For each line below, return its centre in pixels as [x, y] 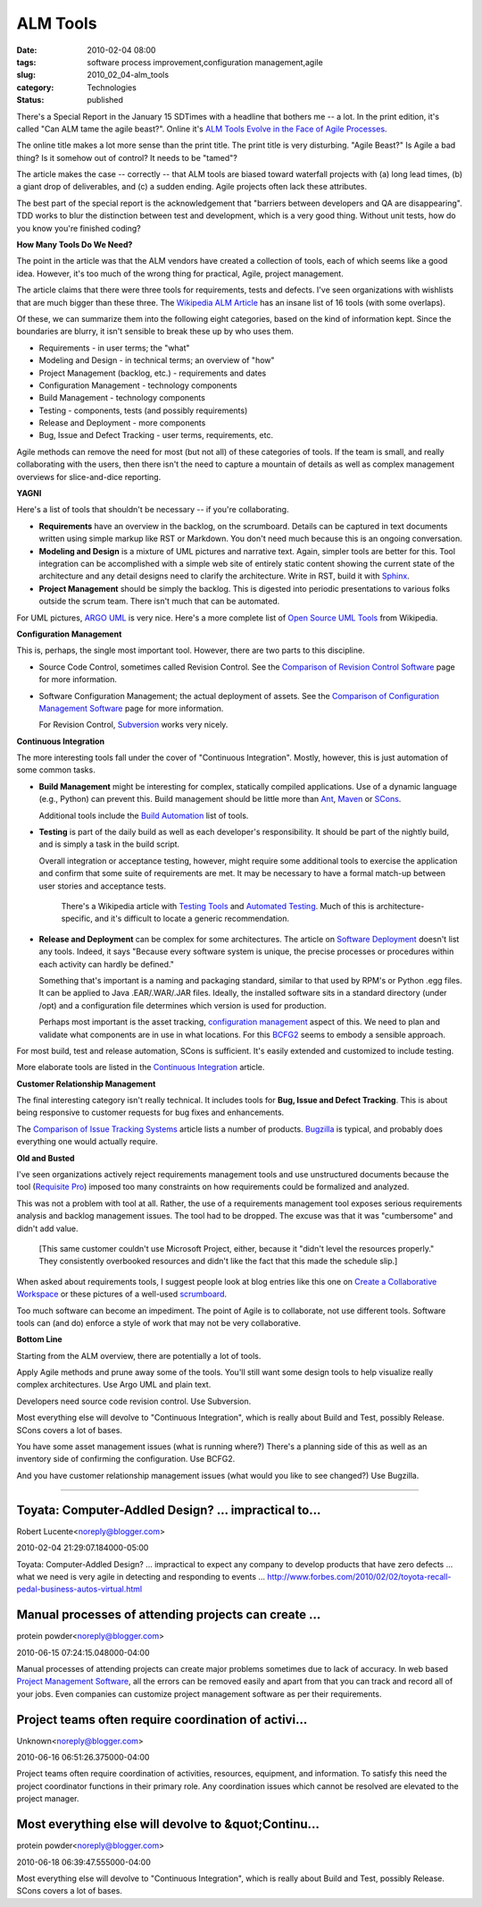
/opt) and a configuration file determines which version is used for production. [183, 1005]
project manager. [48, 1799]
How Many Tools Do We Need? [75, 245]
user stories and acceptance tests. [103, 886]
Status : [30, 100]
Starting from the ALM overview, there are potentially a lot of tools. [139, 1355]
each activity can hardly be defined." [106, 964]
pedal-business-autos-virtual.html [79, 1589]
